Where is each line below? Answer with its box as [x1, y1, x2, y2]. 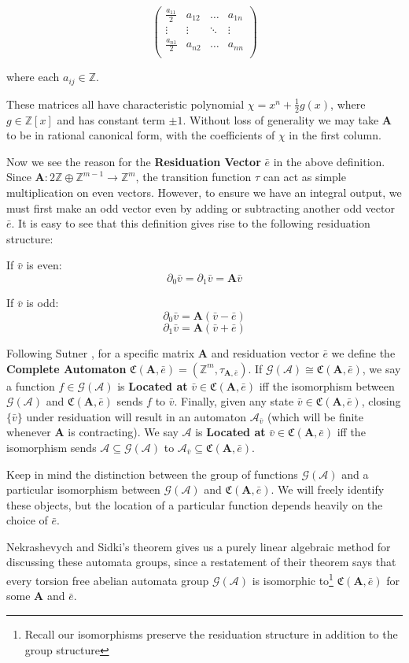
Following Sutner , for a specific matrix [6, 344, 195, 361]
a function [6, 377, 55, 394]
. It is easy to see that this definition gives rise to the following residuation [11, 215, 370, 231]
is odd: [26, 294, 59, 311]
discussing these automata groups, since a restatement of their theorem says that [6, 554, 396, 570]
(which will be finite [267, 408, 364, 424]
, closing [361, 393, 401, 409]
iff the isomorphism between [259, 377, 395, 394]
